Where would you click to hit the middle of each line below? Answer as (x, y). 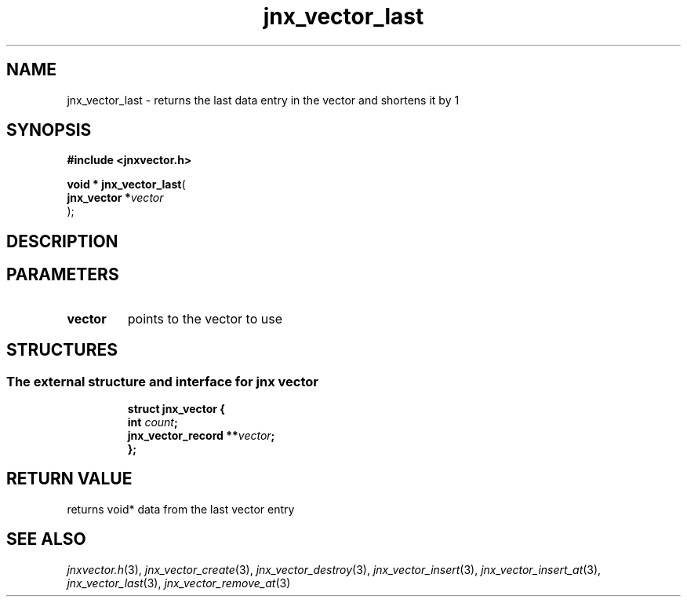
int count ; (153, 422)
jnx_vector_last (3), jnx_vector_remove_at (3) (179, 583)
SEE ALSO (46, 539)
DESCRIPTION (62, 241)
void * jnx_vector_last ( (126, 185)
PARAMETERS (63, 275)
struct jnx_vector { (176, 408)
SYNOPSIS (49, 130)
